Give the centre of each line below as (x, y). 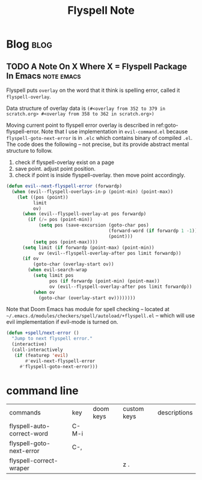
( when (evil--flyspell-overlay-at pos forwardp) (84, 214)
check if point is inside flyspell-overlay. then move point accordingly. (100, 175)
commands (25, 413)
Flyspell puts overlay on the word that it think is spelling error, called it (93, 90)
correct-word (29, 434)
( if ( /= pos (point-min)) (60, 220)
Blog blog (29, 44)
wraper (20, 468)
